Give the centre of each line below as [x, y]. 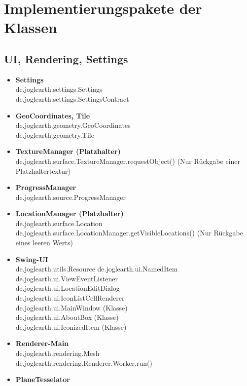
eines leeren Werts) [44, 243]
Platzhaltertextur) [43, 171]
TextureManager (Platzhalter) [68, 151]
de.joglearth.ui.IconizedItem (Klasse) [71, 327]
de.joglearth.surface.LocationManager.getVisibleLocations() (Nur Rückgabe [129, 233]
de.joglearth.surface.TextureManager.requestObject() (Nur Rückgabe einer [128, 161]
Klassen [31, 27]
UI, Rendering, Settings [66, 58]
